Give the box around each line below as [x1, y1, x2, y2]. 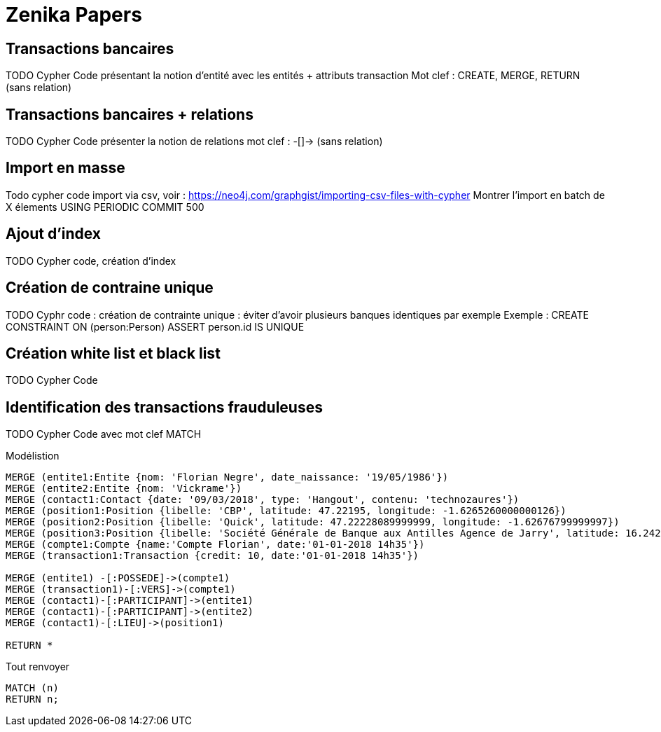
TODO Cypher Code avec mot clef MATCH [6, 428, 202, 441]
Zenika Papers [6, 3, 142, 27]
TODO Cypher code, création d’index [6, 254, 176, 267]
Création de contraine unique [6, 279, 214, 297]
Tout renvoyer [6, 661, 70, 673]
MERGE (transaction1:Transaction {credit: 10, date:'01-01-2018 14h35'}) [6, 550, 419, 562]
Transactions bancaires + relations [6, 105, 253, 123]
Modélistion [6, 450, 60, 462]
